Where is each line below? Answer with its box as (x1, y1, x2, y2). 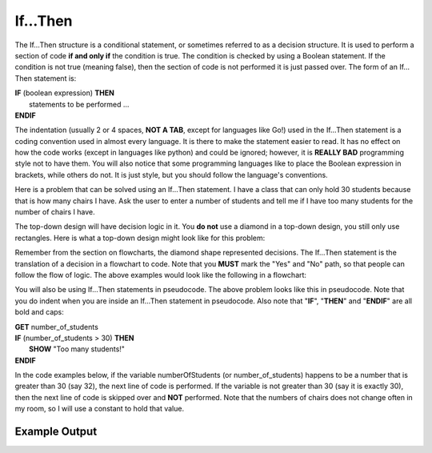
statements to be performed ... (29, 99, 130, 109)
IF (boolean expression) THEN (14, 88, 115, 98)
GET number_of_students (14, 322, 99, 331)
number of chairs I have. (14, 207, 95, 217)
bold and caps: (14, 307, 64, 317)
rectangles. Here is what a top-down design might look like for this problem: (14, 233, 266, 243)
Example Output (14, 425, 98, 439)
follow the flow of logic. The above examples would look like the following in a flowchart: (14, 270, 307, 279)
